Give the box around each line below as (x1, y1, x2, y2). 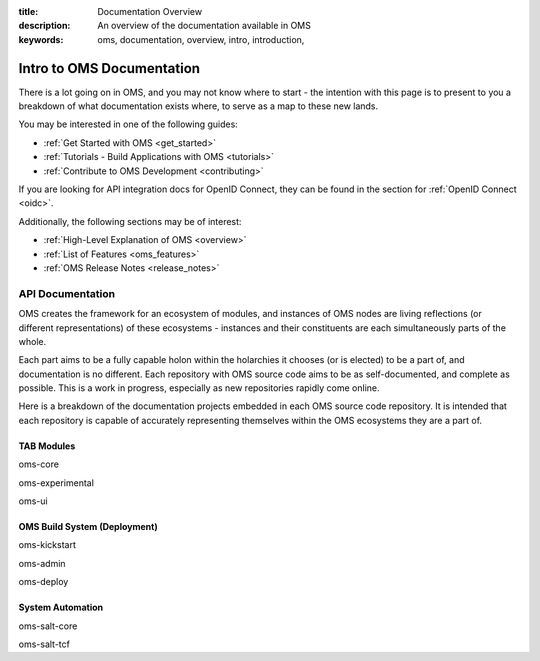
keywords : (18, 33, 64, 45)
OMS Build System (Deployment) (18, 521, 159, 533)
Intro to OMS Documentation (18, 60, 200, 77)
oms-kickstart (18, 539, 77, 551)
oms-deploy (18, 576, 69, 588)
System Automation (18, 601, 104, 614)
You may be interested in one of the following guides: (18, 118, 239, 130)
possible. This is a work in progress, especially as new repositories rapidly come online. (18, 382, 380, 394)
